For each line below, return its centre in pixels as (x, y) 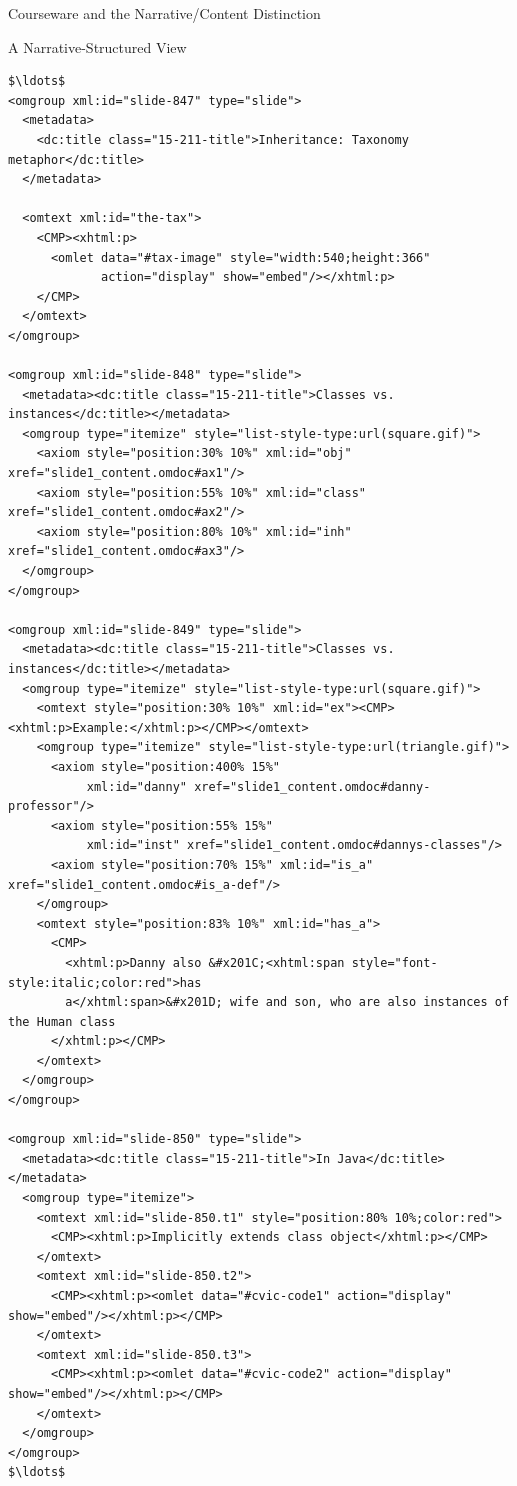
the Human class (62, 1021)
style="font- (394, 962)
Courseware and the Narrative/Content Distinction (164, 13)
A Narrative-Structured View (97, 46)
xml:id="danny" (136, 786)
